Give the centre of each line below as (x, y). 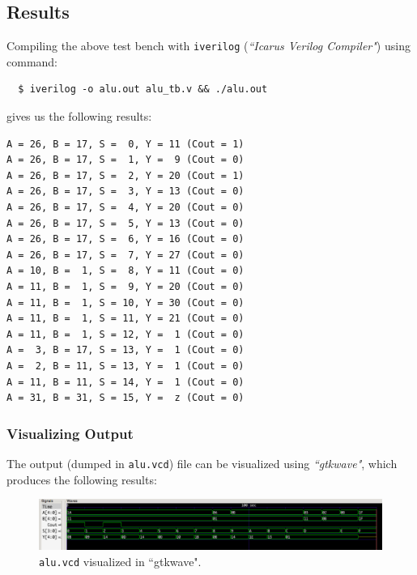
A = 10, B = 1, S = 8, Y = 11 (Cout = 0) (126, 271)
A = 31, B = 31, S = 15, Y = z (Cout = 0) (126, 398)
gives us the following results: (79, 116)
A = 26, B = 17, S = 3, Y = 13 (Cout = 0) (126, 192)
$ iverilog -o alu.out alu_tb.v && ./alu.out (143, 89)
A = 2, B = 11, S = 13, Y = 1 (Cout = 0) (126, 366)
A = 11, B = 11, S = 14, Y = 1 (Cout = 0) (126, 382)
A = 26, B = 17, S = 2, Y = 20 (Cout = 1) (126, 175)
